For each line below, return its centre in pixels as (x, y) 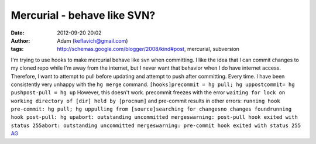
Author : (20, 40)
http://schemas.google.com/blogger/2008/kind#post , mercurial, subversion (148, 49)
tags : (17, 49)
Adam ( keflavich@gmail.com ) (92, 40)
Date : (18, 33)
